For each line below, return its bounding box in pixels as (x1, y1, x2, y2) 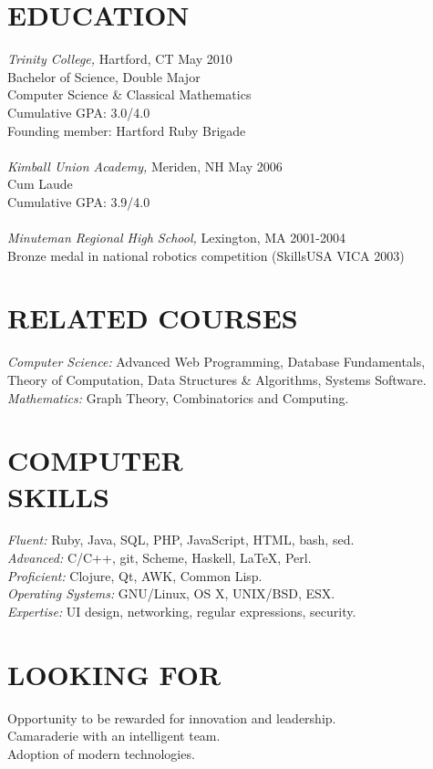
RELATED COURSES (7, 299, 298, 337)
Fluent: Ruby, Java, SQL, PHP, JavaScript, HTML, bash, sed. (7, 530, 355, 549)
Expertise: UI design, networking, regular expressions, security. (7, 601, 356, 620)
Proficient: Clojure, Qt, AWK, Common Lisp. (7, 566, 263, 585)
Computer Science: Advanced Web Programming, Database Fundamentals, (7, 352, 426, 371)
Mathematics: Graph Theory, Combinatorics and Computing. (7, 388, 349, 407)
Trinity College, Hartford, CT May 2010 (7, 49, 232, 68)
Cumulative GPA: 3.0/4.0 (7, 102, 150, 121)
